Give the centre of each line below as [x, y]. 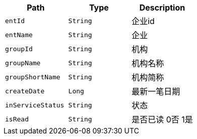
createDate [25, 91]
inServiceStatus [35, 105]
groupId [19, 49]
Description [162, 8]
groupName [23, 63]
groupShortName [33, 77]
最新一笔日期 [156, 91]
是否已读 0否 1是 [162, 119]
